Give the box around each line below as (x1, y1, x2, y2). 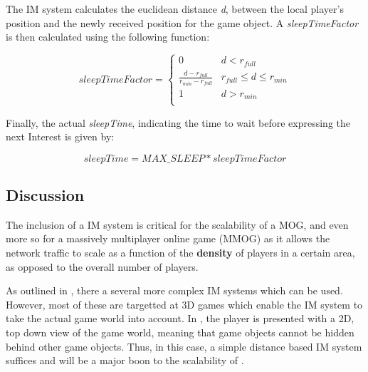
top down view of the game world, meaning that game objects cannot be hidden (6, 325, 354, 340)
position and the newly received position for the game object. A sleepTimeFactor (6, 15, 359, 30)
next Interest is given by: (6, 129, 115, 144)
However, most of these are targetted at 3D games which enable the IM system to (6, 296, 363, 311)
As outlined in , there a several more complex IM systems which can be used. (6, 283, 343, 298)
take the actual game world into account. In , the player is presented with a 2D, (6, 311, 354, 326)
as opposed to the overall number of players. (6, 259, 199, 274)
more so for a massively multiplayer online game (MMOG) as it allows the (6, 231, 330, 246)
